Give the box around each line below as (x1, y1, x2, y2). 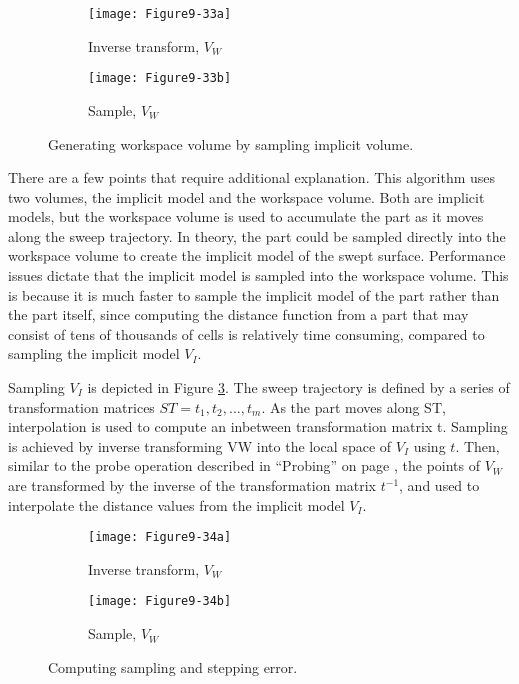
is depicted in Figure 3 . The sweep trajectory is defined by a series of (87, 377, 510, 398)
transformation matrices (8, 396, 155, 417)
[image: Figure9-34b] (88, 594, 232, 609)
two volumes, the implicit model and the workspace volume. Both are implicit (8, 186, 485, 207)
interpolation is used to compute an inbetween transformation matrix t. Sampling (8, 416, 508, 437)
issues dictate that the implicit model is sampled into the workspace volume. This (8, 265, 509, 286)
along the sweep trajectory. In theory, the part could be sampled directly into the (8, 225, 506, 246)
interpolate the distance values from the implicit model (8, 494, 345, 515)
